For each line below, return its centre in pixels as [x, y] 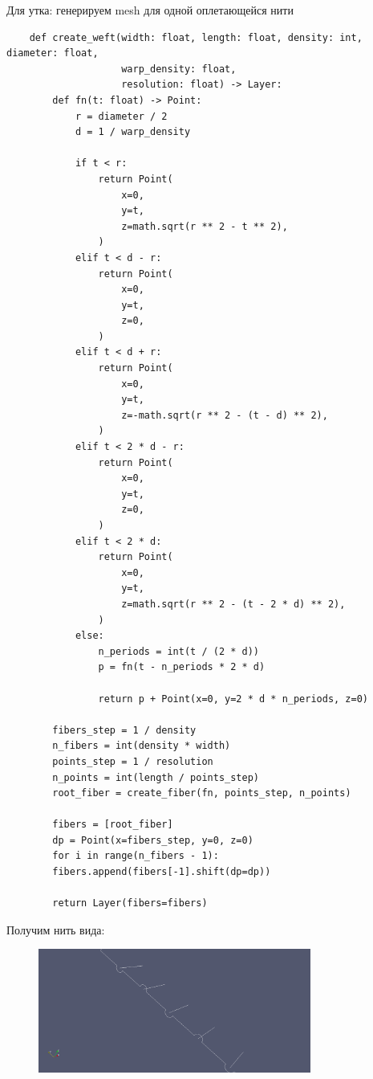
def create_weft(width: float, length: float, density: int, [196, 37]
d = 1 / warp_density [133, 132]
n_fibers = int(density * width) [142, 746]
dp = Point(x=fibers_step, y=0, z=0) [153, 840]
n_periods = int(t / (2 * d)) [178, 651]
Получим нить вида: [56, 929]
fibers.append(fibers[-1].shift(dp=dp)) [162, 872]
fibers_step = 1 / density [124, 730]
